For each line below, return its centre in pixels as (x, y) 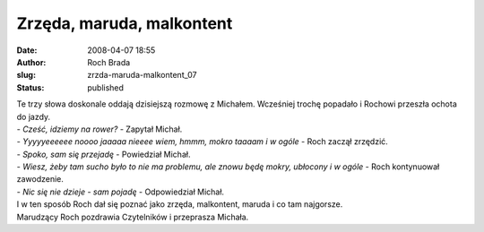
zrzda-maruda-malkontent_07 (142, 75)
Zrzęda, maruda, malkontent (125, 23)
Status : (30, 87)
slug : (26, 75)
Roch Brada (109, 62)
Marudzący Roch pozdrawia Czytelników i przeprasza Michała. (133, 217)
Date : (27, 50)
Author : (31, 62)
